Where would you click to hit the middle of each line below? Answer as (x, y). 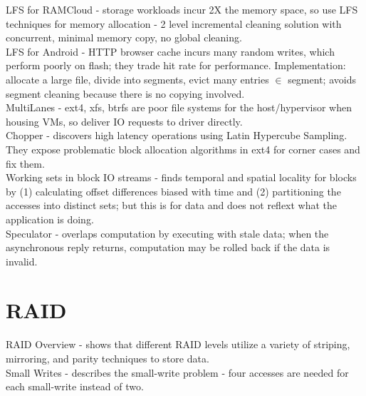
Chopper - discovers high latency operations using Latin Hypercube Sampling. (177, 135)
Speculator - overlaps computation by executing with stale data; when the (167, 233)
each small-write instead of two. (75, 386)
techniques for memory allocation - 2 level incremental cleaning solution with (174, 23)
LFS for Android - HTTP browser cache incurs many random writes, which (170, 51)
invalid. (22, 261)
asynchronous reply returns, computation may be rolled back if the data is (168, 247)
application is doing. (50, 219)
